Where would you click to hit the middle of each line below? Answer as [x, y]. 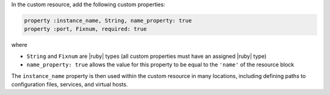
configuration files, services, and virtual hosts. [70, 84]
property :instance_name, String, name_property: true [108, 20]
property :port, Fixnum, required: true [85, 29]
